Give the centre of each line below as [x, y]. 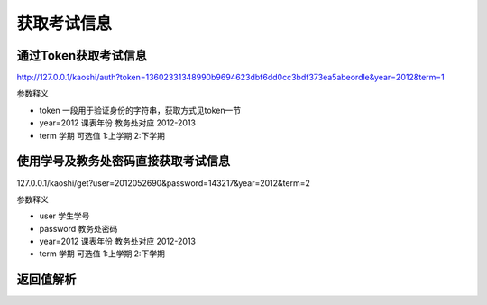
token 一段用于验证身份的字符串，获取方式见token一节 [140, 110]
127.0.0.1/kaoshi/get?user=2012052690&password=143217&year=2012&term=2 [163, 183]
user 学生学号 [64, 216]
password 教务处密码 [78, 228]
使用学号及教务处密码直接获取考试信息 [123, 161]
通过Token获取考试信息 [82, 55]
